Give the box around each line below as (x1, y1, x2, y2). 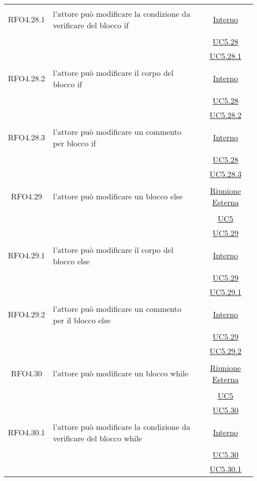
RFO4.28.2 (8, 72, 45, 84)
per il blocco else (53, 314, 111, 326)
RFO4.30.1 (8, 426, 45, 438)
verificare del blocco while (53, 432, 142, 444)
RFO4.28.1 (8, 13, 45, 25)
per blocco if (53, 137, 96, 149)
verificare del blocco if (53, 19, 129, 31)
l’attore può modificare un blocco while (53, 367, 189, 379)
